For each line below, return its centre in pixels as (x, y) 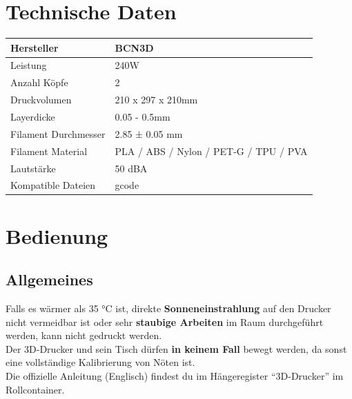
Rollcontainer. (35, 389)
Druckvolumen (41, 100)
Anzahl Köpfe (39, 82)
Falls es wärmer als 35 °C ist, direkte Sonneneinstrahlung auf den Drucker (168, 308)
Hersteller (35, 47)
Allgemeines (49, 279)
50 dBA (131, 168)
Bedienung (57, 235)
